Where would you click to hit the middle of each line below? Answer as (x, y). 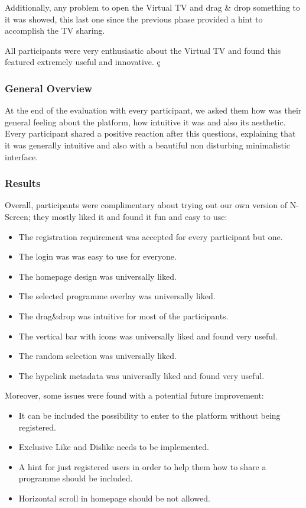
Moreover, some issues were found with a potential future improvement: (134, 395)
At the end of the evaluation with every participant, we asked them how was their (153, 110)
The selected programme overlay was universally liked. (117, 296)
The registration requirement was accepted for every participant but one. (151, 236)
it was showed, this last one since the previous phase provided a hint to (134, 19)
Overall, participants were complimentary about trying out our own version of (146, 205)
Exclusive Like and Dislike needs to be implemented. (114, 447)
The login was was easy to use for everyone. (97, 256)
